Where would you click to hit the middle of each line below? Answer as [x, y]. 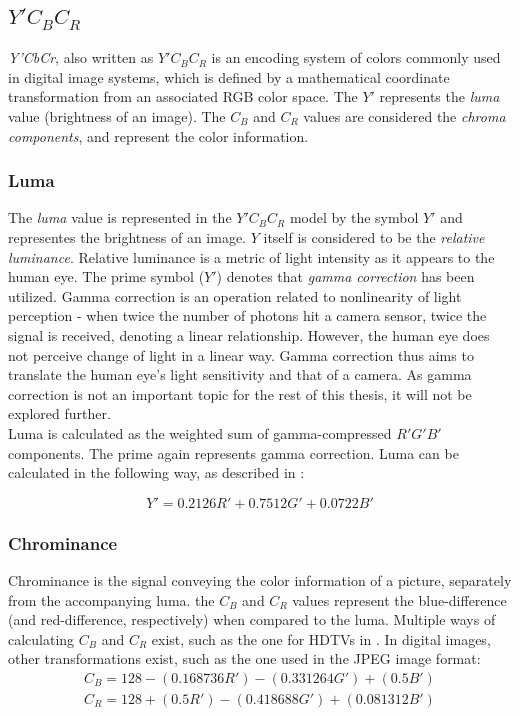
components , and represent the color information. [158, 135]
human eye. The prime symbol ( [106, 276]
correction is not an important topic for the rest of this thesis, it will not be [240, 393]
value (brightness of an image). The [117, 115]
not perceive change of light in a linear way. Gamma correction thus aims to [241, 354]
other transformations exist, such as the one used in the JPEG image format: [244, 658]
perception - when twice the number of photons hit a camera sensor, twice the [247, 315]
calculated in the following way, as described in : [156, 472]
